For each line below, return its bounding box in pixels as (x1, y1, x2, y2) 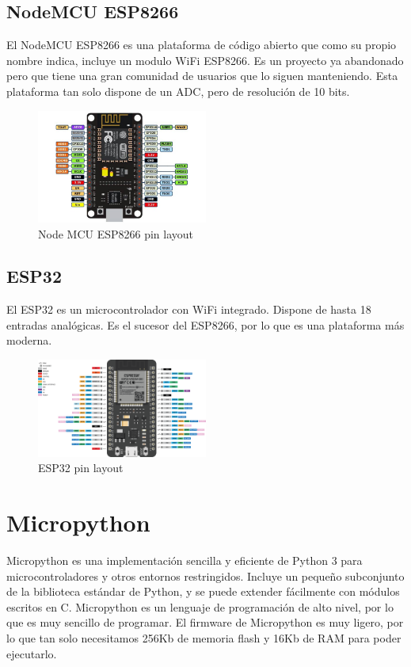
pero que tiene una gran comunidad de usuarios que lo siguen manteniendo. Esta (6, 67, 398, 84)
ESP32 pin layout (38, 459, 124, 476)
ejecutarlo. (6, 645, 57, 661)
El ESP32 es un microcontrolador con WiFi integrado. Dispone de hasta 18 (6, 301, 371, 318)
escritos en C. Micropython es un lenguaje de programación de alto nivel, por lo (6, 598, 394, 615)
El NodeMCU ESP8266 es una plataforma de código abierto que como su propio (6, 36, 397, 53)
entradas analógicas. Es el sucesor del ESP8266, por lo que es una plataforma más (6, 316, 405, 333)
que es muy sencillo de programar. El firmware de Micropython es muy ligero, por (6, 614, 404, 631)
